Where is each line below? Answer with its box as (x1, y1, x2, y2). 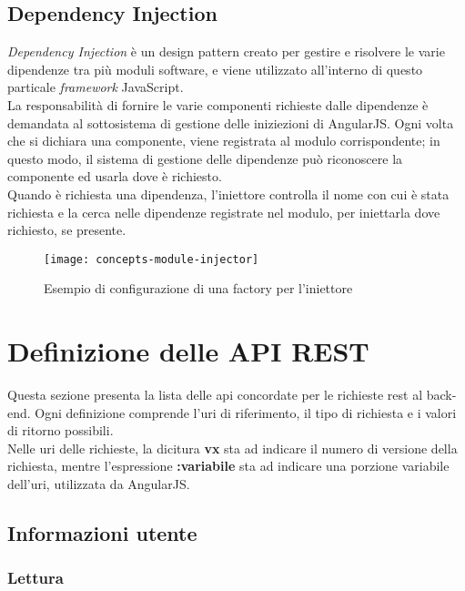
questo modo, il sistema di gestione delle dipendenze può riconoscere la (7, 148, 403, 168)
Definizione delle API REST (7, 332, 369, 370)
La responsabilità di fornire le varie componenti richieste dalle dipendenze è (7, 95, 429, 114)
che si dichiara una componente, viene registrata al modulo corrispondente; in (7, 131, 440, 150)
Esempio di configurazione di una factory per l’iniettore (44, 279, 353, 298)
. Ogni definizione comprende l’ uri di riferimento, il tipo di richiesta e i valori (26, 402, 457, 422)
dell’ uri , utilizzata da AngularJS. (7, 474, 190, 494)
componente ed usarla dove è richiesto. (7, 167, 222, 186)
